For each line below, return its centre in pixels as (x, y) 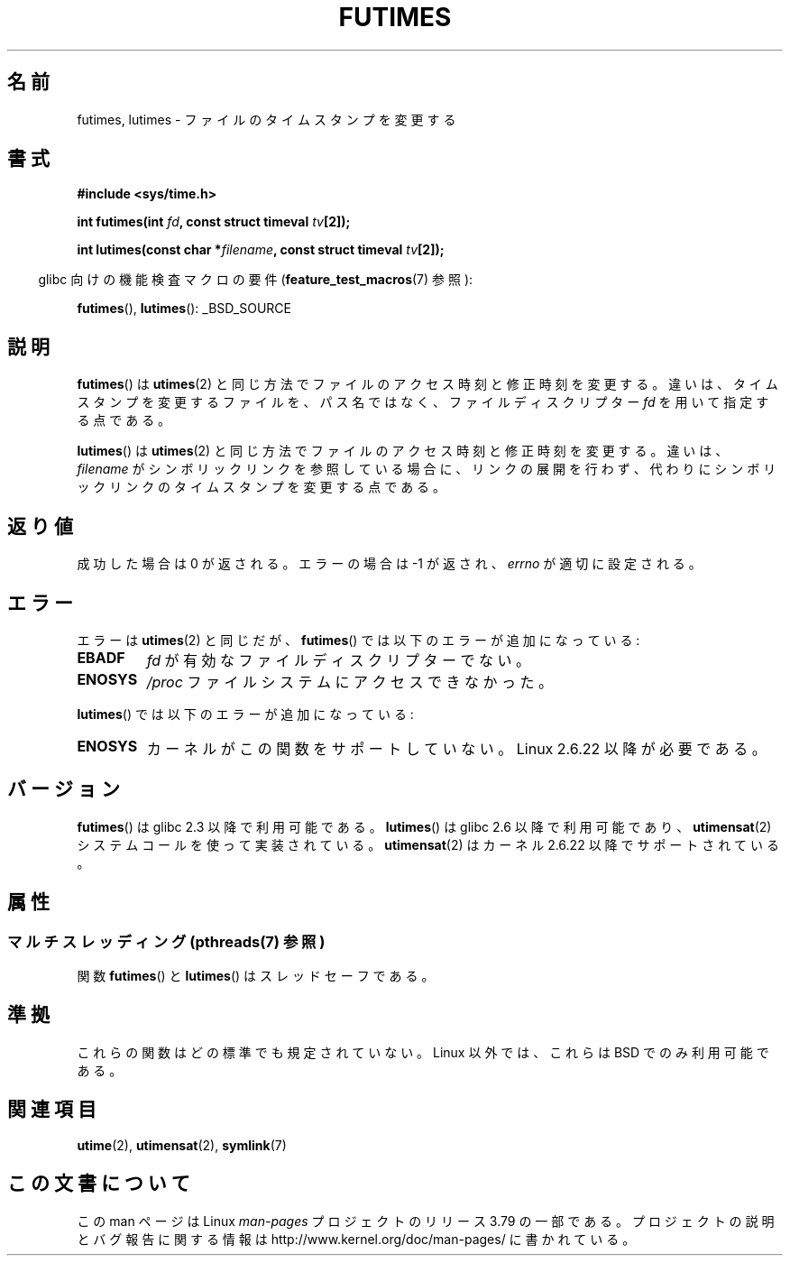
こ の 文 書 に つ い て (99, 1184)
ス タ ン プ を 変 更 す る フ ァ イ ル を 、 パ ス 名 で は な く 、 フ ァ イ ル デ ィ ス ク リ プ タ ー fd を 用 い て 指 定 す (423, 402)
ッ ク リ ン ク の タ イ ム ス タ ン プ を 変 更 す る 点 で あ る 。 (262, 487)
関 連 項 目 (52, 1110)
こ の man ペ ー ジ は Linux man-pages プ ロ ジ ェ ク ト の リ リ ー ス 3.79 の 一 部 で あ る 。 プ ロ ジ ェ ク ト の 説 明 (426, 1221)
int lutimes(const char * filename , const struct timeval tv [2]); (261, 250)
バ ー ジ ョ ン (64, 789)
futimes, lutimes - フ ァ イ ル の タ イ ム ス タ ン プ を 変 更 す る (266, 119)
